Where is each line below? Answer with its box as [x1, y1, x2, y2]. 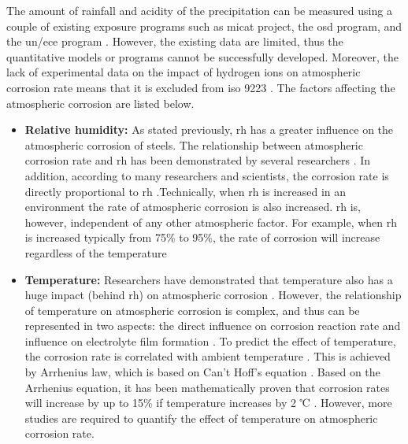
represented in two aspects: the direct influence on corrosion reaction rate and [24, 317, 401, 334]
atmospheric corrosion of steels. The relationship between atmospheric [24, 136, 363, 153]
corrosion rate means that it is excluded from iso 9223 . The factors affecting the [6, 79, 395, 95]
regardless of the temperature [24, 244, 167, 261]
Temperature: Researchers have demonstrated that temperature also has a [24, 271, 393, 287]
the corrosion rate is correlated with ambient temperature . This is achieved [24, 348, 391, 364]
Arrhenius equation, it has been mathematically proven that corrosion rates [24, 379, 390, 395]
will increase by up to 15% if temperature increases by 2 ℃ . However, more [24, 394, 392, 411]
